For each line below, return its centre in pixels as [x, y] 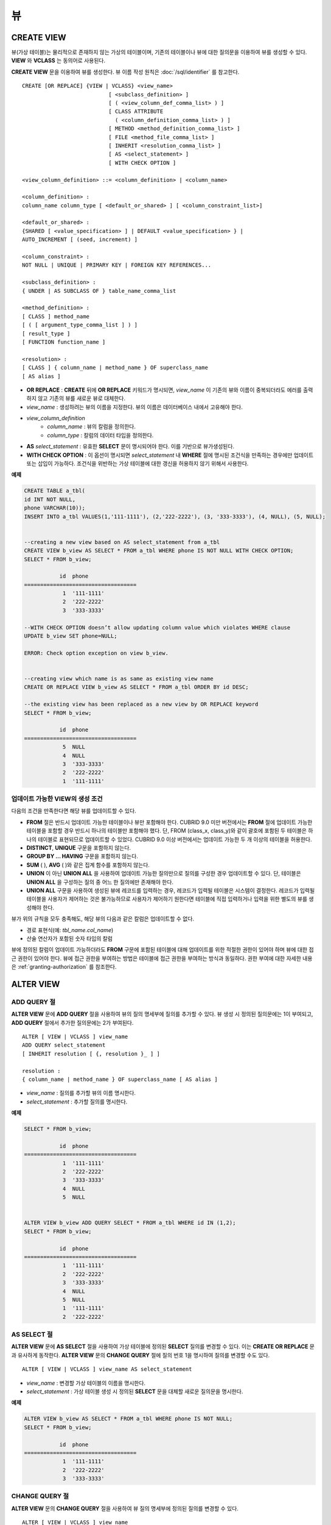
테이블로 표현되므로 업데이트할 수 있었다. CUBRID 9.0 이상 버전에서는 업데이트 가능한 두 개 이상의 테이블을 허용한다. [175, 839]
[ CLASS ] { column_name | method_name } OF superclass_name [115, 368]
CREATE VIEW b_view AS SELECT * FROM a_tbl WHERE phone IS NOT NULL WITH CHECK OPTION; [159, 551]
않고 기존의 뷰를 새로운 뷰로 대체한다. [82, 398]
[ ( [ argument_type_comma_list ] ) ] [80, 325]
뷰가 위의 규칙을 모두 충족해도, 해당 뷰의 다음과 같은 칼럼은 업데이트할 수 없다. [103, 919]
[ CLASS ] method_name [56, 316]
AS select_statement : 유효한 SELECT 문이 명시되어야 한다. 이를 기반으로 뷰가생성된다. [130, 447]
